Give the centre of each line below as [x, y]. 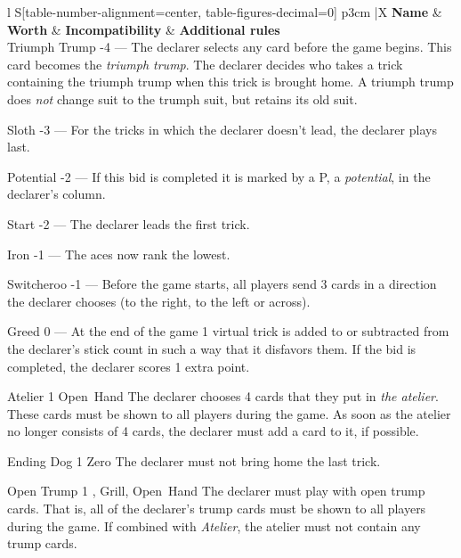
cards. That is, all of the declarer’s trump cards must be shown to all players [217, 509]
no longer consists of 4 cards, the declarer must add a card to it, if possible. [213, 431]
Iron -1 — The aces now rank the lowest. [119, 254]
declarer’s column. [57, 194]
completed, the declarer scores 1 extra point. [129, 366]
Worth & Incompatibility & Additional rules [144, 29]
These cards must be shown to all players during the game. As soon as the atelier [229, 413]
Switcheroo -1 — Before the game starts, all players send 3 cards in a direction [222, 284]
